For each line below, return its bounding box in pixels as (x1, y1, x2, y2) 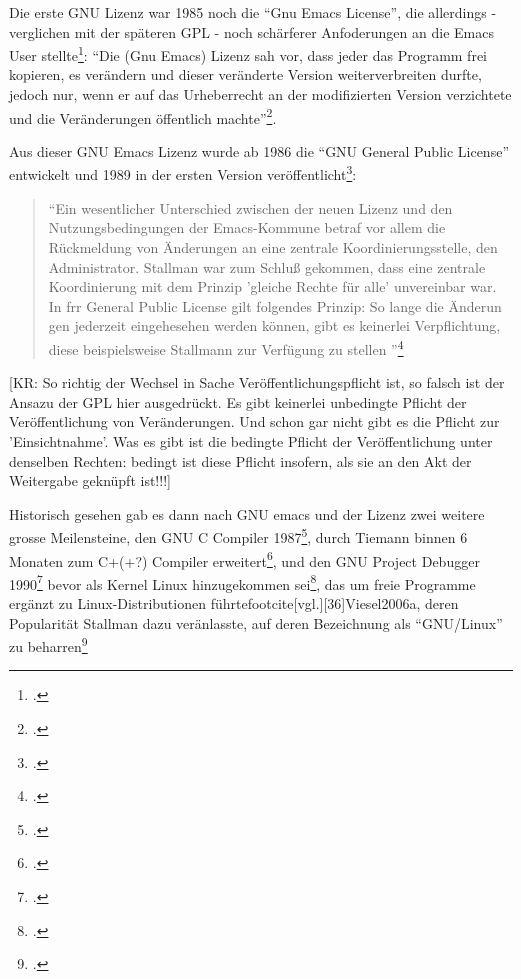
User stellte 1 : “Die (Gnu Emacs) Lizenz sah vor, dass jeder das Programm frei (9, 42, 488, 65)
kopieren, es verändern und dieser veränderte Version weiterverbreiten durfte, (9, 64, 482, 85)
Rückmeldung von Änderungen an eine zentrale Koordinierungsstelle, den (48, 236, 498, 257)
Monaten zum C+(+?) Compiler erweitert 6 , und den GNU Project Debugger (9, 547, 480, 571)
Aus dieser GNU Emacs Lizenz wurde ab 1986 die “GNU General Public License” (9, 140, 509, 161)
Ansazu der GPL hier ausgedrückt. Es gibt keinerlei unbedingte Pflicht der (9, 391, 467, 412)
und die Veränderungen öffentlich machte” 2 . (9, 104, 277, 128)
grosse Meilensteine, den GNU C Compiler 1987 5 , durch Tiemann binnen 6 (9, 524, 468, 547)
